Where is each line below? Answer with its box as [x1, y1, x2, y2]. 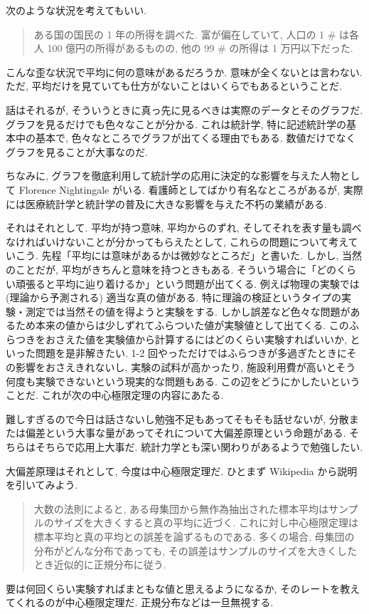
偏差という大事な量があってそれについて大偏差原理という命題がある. [25, 425, 346, 440]
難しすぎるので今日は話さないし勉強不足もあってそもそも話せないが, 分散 [6, 411, 349, 426]
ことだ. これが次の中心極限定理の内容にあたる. [6, 387, 224, 402]
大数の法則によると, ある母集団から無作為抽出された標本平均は [33, 501, 328, 516]
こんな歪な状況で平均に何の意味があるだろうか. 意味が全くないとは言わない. [6, 64, 363, 79]
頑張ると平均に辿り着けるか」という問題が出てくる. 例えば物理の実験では [15, 276, 360, 291]
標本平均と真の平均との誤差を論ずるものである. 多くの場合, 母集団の [33, 529, 355, 543]
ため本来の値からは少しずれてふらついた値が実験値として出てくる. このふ [15, 318, 359, 333]
